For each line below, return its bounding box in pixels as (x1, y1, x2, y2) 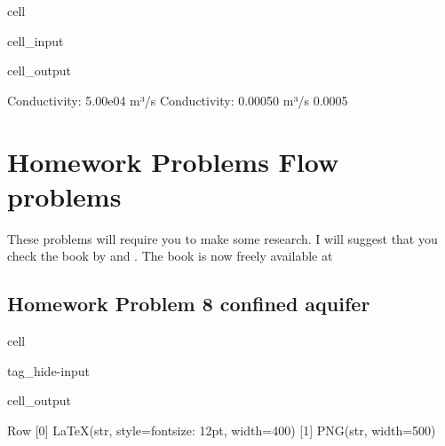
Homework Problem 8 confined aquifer (7, 290, 370, 317)
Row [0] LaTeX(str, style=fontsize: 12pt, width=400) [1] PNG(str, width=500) (7, 420, 436, 439)
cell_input (7, 31, 64, 50)
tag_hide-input (7, 361, 90, 379)
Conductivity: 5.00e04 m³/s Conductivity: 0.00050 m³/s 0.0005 (7, 90, 348, 109)
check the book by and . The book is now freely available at (7, 246, 333, 265)
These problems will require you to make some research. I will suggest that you (7, 229, 438, 247)
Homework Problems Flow (7, 143, 339, 179)
